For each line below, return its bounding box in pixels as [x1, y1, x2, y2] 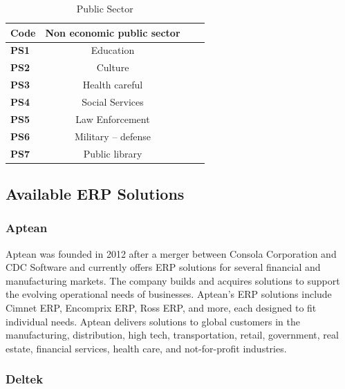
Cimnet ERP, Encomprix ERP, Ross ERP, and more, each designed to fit [6, 300, 317, 314]
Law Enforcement [75, 111, 150, 126]
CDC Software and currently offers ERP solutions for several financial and [6, 260, 321, 274]
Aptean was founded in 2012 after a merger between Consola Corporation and [6, 246, 337, 260]
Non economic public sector [45, 25, 180, 39]
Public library [83, 146, 142, 160]
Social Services [82, 94, 144, 108]
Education [91, 43, 135, 57]
